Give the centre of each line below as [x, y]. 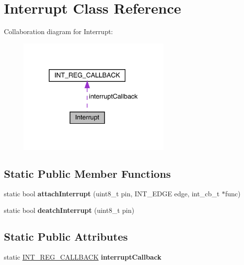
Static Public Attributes [66, 236]
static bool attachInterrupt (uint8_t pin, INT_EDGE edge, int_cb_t [112, 194]
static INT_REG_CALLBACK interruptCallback [83, 256]
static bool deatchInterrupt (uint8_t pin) [69, 210]
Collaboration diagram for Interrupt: [59, 31]
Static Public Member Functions [87, 173]
